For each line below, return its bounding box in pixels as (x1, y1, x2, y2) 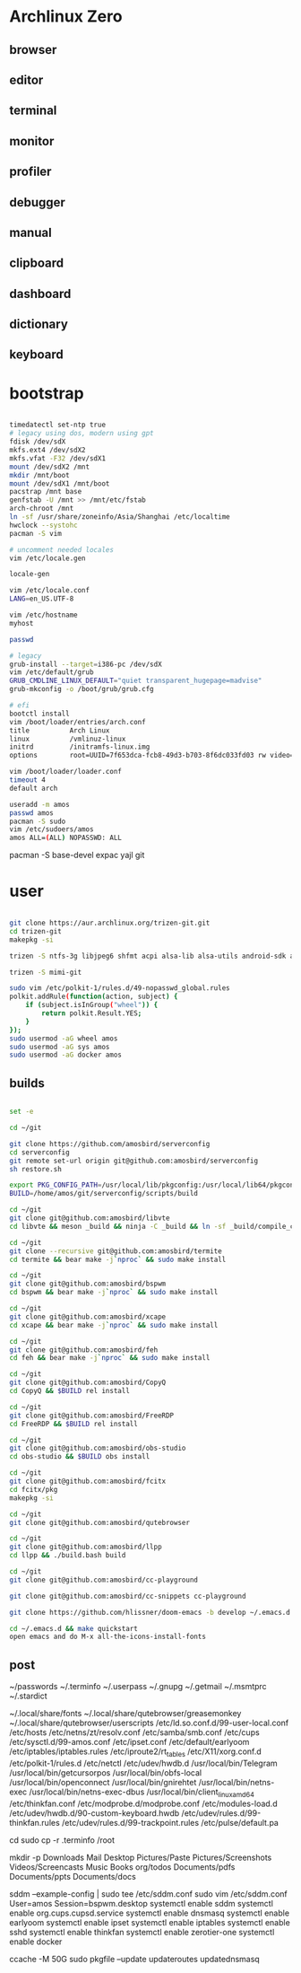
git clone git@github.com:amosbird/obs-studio (9, 1443, 186, 1453)
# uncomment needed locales (9, 545, 115, 554)
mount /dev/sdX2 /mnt (9, 462, 90, 471)
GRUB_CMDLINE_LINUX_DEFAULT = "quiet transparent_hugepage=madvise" (9, 676, 262, 686)
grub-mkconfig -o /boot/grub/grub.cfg (9, 685, 154, 694)
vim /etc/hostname (9, 610, 78, 620)
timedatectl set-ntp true (9, 420, 106, 430)
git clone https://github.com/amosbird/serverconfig (9, 1139, 211, 1148)
